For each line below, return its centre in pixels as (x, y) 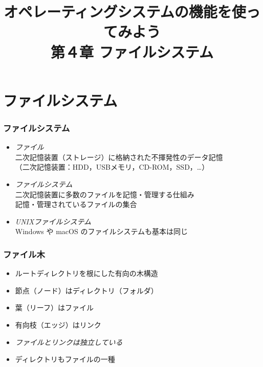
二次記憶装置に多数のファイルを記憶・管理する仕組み (105, 194)
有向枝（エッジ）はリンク (58, 324)
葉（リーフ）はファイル (54, 307)
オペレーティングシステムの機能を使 (125, 12)
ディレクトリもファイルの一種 (65, 359)
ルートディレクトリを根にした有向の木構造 (86, 273)
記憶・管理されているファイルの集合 (76, 204)
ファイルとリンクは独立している (69, 342)
